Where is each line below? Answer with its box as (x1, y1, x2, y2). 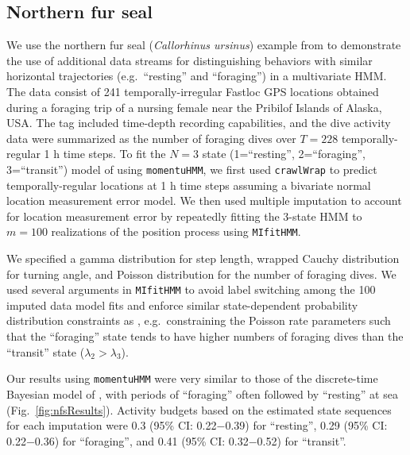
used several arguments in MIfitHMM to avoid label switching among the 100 (6, 281, 376, 298)
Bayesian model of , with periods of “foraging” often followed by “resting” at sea (6, 385, 398, 402)
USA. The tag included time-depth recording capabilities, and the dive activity (6, 114, 391, 131)
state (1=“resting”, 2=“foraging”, (202, 145, 366, 162)
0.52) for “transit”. (257, 432, 346, 449)
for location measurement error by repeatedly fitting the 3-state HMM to (6, 207, 362, 224)
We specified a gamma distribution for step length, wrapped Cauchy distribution (6, 250, 400, 267)
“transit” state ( (6, 343, 85, 360)
